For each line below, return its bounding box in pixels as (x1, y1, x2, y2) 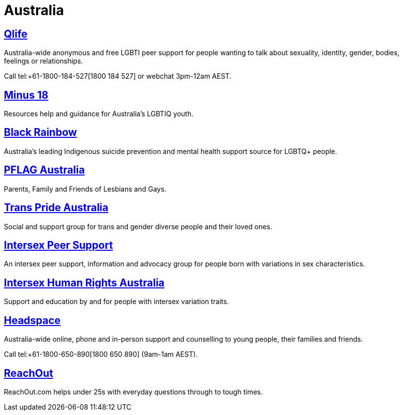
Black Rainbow (4, 126, 77, 139)
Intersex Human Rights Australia (4, 276, 165, 289)
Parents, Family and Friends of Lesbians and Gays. (4, 184, 166, 193)
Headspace (4, 314, 61, 327)
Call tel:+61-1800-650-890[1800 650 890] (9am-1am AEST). (4, 350, 198, 359)
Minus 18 (4, 88, 48, 101)
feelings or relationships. (4, 57, 83, 66)
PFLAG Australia (4, 164, 85, 176)
